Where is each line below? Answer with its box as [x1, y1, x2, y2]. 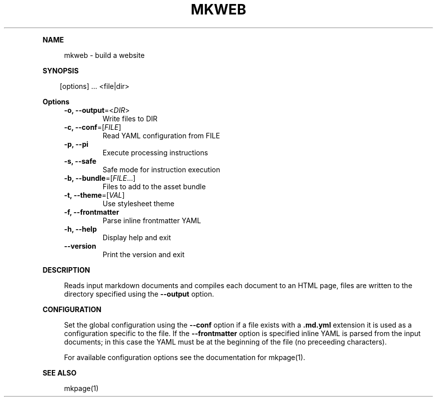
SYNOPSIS [42, 66, 79, 75]
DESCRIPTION [42, 265, 90, 274]
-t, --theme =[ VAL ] [64, 190, 125, 199]
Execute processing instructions [102, 148, 208, 157]
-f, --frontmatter [64, 207, 119, 216]
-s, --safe [64, 156, 97, 165]
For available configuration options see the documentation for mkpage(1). [64, 353, 305, 362]
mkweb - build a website [64, 50, 145, 59]
